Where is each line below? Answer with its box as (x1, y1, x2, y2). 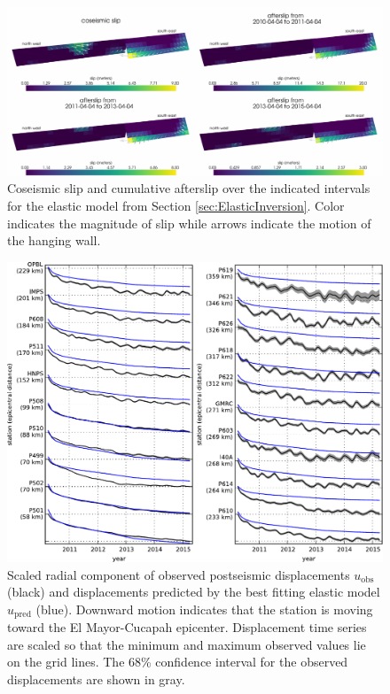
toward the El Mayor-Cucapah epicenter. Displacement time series (7, 618, 367, 636)
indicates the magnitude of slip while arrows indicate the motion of (7, 213, 371, 232)
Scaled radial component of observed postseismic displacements (7, 565, 350, 583)
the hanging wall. (7, 231, 101, 250)
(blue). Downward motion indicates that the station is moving (35, 599, 373, 618)
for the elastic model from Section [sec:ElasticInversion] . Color (7, 197, 345, 215)
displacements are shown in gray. (7, 669, 185, 688)
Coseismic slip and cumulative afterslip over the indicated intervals (7, 179, 370, 197)
